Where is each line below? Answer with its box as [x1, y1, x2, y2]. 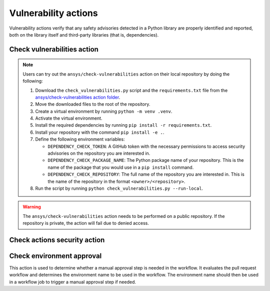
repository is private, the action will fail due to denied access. [22, 220, 149, 226]
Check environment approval [9, 251, 102, 260]
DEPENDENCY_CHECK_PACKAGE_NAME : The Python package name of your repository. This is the [47, 157, 244, 163]
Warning [22, 204, 41, 210]
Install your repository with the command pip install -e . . [35, 129, 164, 135]
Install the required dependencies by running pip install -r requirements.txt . [35, 122, 212, 128]
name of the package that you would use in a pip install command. [47, 164, 194, 170]
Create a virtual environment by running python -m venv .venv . [35, 108, 172, 114]
